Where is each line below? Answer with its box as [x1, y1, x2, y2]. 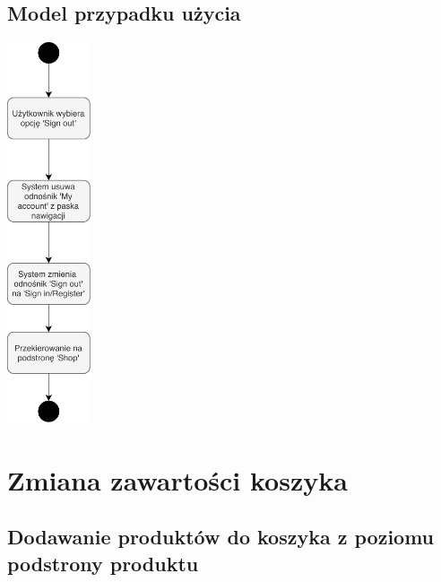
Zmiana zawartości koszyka [7, 461, 348, 498]
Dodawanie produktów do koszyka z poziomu [7, 523, 435, 551]
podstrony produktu [7, 549, 199, 577]
